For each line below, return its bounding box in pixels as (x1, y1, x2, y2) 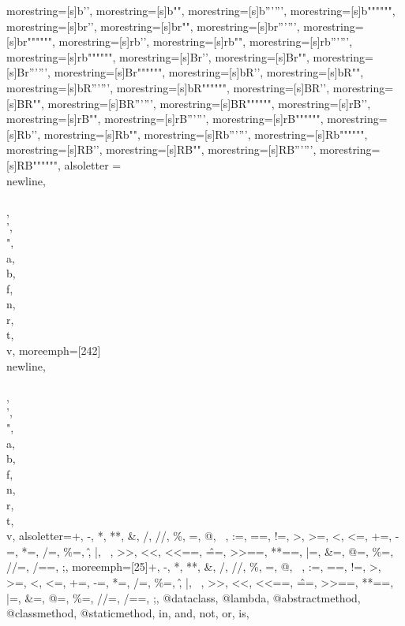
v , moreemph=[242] (6, 342, 101, 359)
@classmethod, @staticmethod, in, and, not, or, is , (6, 605, 249, 621)
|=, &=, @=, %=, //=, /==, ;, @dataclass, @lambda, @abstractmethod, (6, 589, 361, 606)
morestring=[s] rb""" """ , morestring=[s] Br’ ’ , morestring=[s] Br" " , (6, 48, 309, 65)
